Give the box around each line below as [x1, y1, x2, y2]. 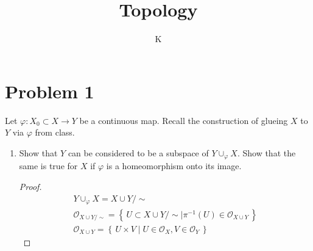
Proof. [19, 180, 42, 192]
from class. [35, 126, 75, 139]
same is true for [19, 159, 78, 172]
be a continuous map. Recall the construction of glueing [79, 114, 288, 126]
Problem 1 [5, 78, 94, 103]
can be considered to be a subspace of [68, 146, 209, 159]
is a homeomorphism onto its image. [106, 159, 242, 172]
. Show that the [237, 146, 296, 159]
